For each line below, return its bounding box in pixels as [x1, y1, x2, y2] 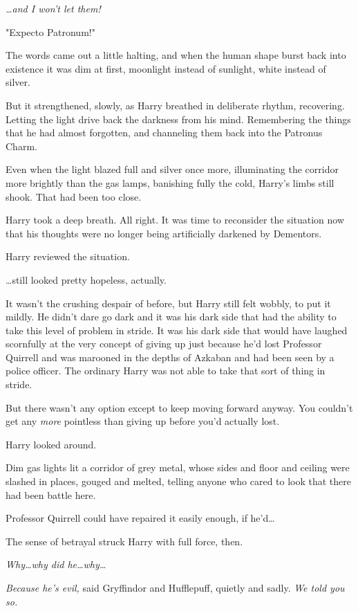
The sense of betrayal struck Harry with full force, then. [6, 534, 243, 548]
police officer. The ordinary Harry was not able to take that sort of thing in [6, 363, 326, 378]
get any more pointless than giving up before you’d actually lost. [6, 414, 280, 428]
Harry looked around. [6, 437, 97, 451]
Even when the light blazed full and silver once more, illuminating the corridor [6, 162, 339, 176]
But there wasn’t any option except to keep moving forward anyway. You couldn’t [6, 400, 353, 414]
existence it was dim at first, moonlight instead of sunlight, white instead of [6, 61, 326, 75]
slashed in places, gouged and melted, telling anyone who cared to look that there [6, 474, 352, 489]
